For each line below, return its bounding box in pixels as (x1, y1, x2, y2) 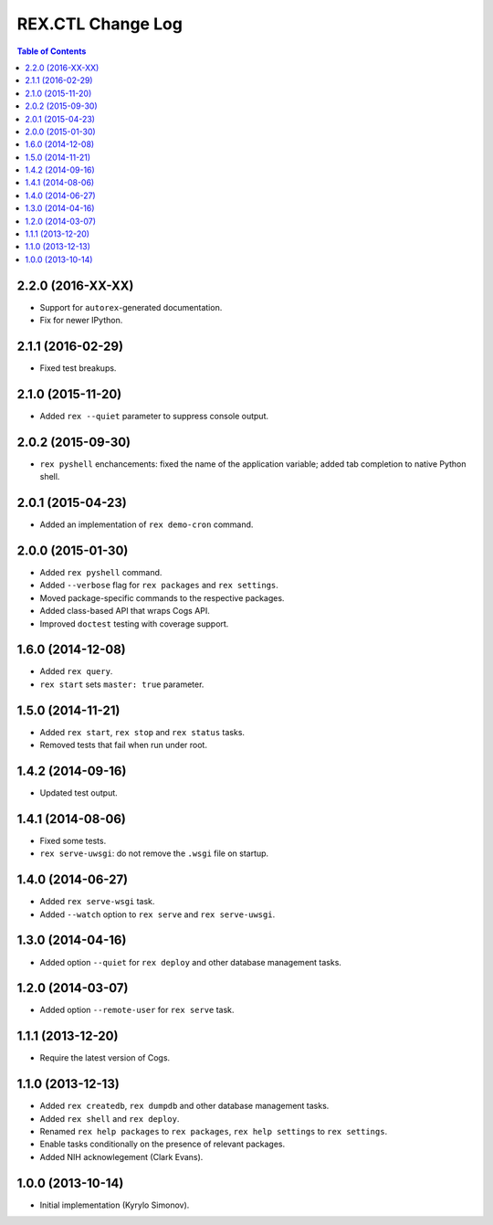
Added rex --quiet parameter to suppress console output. (39, 410, 269, 421)
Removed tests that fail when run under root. (39, 740, 207, 751)
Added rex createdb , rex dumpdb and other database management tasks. (39, 1101, 330, 1112)
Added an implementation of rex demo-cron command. (39, 519, 254, 530)
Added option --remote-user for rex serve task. (39, 1005, 235, 1016)
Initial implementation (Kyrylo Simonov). (39, 1199, 190, 1210)
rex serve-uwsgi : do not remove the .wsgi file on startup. (39, 848, 269, 859)
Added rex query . (39, 666, 113, 677)
